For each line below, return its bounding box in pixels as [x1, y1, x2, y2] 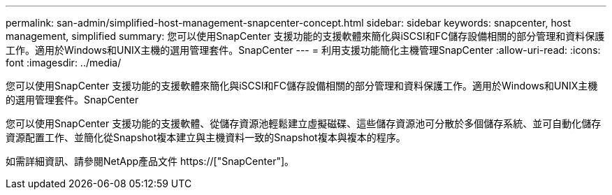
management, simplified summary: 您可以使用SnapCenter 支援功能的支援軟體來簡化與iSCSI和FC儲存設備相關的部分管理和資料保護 [6, 30, 605, 42]
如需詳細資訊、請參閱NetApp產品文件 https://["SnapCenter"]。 [6, 155, 295, 167]
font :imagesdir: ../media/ [6, 57, 122, 68]
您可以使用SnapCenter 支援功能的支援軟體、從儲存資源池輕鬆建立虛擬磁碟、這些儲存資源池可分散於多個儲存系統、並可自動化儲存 [6, 117, 602, 129]
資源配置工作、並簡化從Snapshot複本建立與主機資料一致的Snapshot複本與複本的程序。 [6, 131, 406, 143]
